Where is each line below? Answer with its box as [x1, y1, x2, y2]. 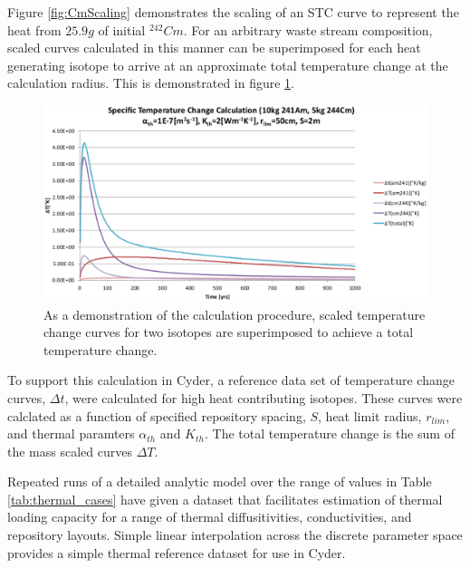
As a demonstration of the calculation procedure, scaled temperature [43, 304, 426, 323]
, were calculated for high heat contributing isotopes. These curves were [64, 388, 463, 407]
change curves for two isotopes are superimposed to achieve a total [43, 323, 414, 342]
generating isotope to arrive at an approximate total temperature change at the [7, 55, 448, 74]
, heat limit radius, [318, 406, 422, 425]
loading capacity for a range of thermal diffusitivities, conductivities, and [7, 507, 412, 526]
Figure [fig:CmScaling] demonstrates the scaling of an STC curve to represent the [7, 3, 459, 21]
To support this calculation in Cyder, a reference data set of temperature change [7, 371, 455, 390]
